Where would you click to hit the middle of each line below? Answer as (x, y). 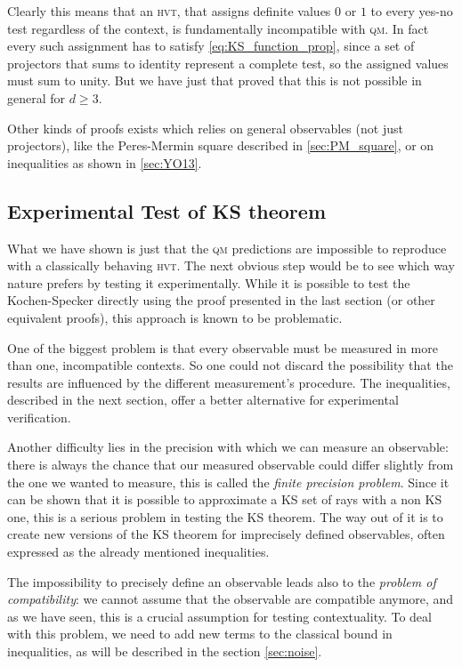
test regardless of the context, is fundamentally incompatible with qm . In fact (218, 28)
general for (36, 97)
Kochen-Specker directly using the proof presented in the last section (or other (221, 300)
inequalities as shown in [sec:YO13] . (105, 162)
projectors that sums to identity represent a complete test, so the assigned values (228, 63)
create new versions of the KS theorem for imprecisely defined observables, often (226, 534)
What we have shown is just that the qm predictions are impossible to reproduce (227, 248)
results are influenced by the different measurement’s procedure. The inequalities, (229, 382)
